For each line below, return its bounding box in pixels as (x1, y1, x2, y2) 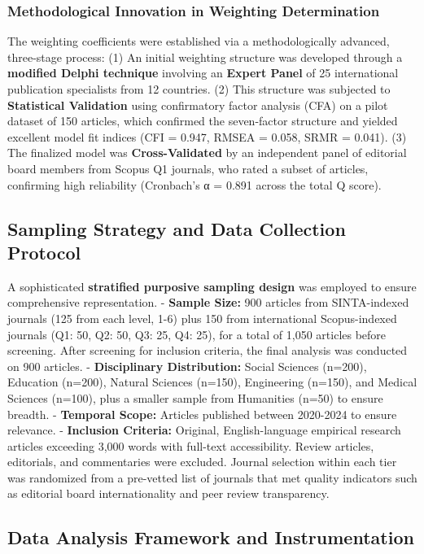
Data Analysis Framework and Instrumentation (7, 525, 414, 550)
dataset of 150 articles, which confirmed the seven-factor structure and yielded (7, 112, 398, 129)
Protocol (7, 239, 81, 264)
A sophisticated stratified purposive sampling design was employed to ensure (7, 277, 417, 294)
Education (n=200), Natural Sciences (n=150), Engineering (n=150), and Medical (7, 373, 417, 390)
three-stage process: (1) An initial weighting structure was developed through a (7, 48, 403, 65)
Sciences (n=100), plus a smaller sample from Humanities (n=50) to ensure (7, 389, 383, 406)
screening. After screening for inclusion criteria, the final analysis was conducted (7, 342, 408, 359)
